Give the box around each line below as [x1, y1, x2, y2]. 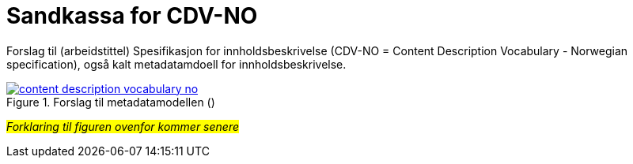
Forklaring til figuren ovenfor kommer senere [6, 119, 239, 133]
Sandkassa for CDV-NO [6, 2, 258, 29]
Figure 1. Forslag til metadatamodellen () [6, 95, 215, 109]
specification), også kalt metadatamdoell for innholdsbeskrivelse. [6, 57, 347, 71]
